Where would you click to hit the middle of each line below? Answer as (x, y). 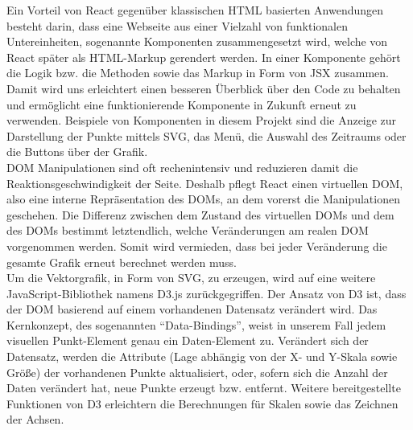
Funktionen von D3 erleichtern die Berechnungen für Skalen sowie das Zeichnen (202, 403)
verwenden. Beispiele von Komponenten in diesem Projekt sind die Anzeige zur (202, 120)
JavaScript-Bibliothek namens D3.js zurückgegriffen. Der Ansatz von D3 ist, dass (206, 293)
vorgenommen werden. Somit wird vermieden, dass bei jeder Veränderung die (197, 246)
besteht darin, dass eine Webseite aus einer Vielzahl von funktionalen (177, 25)
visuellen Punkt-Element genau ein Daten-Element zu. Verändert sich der (188, 340)
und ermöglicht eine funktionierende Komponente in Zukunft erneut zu (182, 104)
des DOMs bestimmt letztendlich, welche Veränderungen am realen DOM (188, 230)
